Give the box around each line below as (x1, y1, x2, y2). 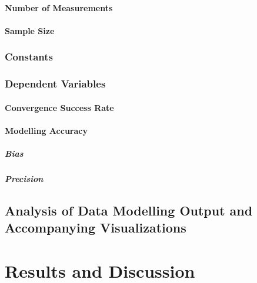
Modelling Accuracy (5, 124, 88, 136)
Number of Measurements (5, 1, 113, 14)
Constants (5, 49, 54, 64)
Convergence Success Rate (5, 101, 114, 113)
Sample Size (5, 24, 55, 36)
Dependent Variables (5, 76, 106, 91)
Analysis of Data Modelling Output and (5, 201, 253, 219)
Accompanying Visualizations (5, 218, 186, 237)
